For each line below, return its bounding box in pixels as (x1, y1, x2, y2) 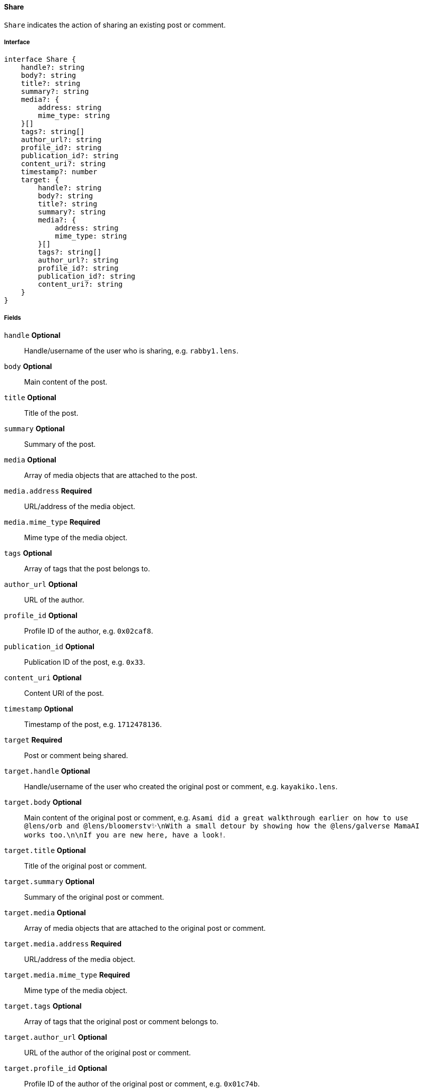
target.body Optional (4, 798, 82, 807)
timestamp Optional (4, 704, 73, 713)
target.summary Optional (4, 877, 94, 886)
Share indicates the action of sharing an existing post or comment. (4, 20, 226, 29)
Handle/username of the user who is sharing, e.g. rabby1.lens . (24, 346, 239, 355)
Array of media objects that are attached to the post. (24, 471, 197, 480)
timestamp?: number (21, 168, 97, 176)
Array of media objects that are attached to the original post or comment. (24, 924, 266, 933)
